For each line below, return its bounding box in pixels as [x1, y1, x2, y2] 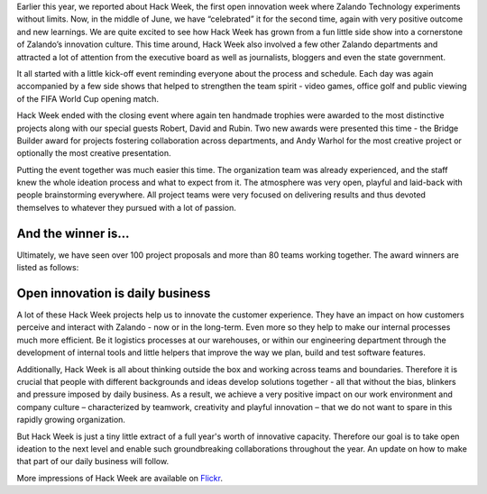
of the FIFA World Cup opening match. [16, 93, 160, 104]
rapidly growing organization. [16, 415, 126, 425]
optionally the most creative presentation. [16, 148, 171, 159]
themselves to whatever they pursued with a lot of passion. [16, 202, 236, 213]
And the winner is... [16, 225, 130, 241]
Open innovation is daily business [16, 285, 211, 301]
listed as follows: [16, 262, 79, 273]
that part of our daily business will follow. [16, 456, 170, 467]
